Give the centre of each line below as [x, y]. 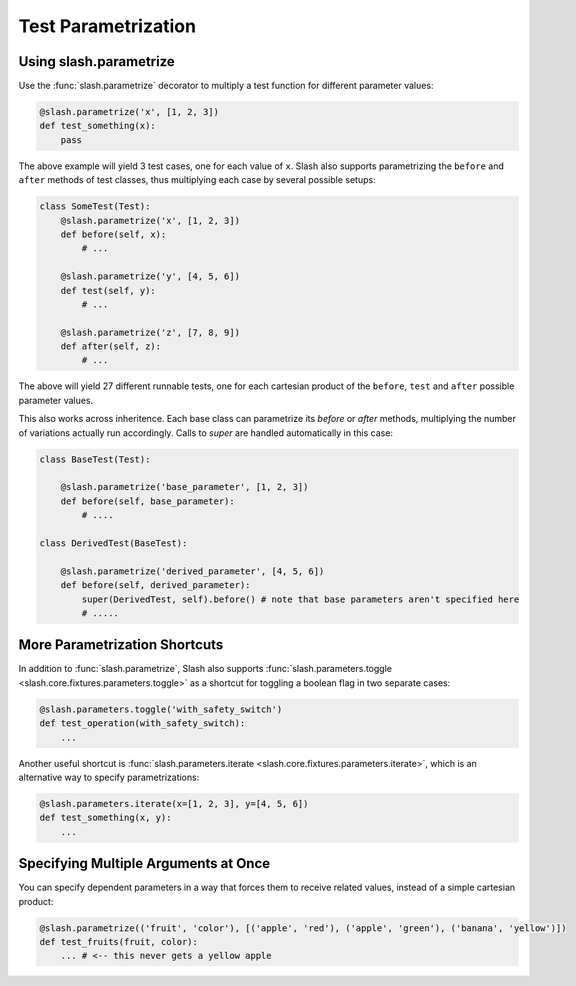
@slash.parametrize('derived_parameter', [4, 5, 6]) [192, 571]
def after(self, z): [111, 346]
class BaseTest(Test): [95, 459]
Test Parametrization [107, 26]
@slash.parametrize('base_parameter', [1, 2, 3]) [184, 487]
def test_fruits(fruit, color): [119, 941]
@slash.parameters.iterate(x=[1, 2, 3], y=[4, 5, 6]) [174, 803]
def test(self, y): [108, 290]
